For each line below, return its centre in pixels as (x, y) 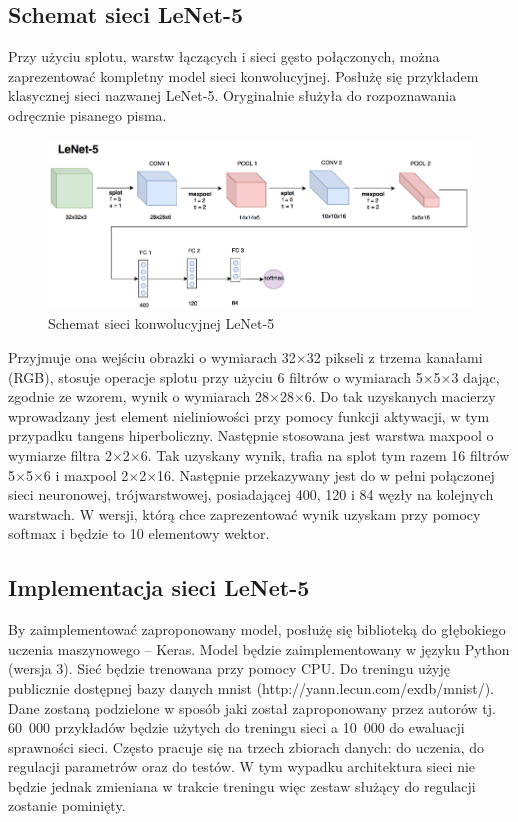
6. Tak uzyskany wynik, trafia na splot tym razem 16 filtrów (325, 454)
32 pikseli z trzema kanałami (394, 356)
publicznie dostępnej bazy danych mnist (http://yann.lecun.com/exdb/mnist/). (251, 687)
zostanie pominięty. (67, 805)
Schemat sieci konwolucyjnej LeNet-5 (161, 323)
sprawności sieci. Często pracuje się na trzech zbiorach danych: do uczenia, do (246, 746)
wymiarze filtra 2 (60, 454)
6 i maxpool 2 (86, 474)
